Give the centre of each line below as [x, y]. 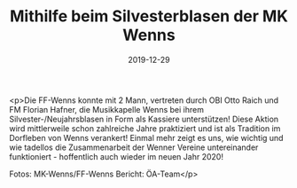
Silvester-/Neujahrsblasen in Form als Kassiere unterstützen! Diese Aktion [144, 119]
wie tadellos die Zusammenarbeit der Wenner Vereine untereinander [134, 147]
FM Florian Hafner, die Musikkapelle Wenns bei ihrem [106, 109]
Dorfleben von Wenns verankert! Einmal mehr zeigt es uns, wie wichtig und [146, 137]
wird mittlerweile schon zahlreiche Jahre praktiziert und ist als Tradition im [145, 128]
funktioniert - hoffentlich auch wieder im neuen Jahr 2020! [117, 156]
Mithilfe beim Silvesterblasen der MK [148, 16]
